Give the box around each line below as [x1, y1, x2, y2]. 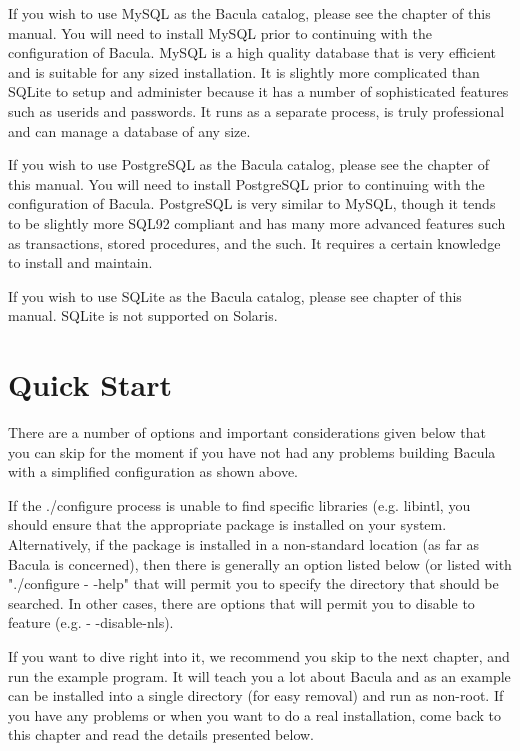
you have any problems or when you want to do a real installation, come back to [8, 704, 501, 725]
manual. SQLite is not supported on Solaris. [8, 305, 278, 326]
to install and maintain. [8, 252, 153, 273]
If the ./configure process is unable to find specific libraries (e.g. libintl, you [8, 494, 471, 515]
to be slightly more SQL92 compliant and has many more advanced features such [8, 212, 506, 233]
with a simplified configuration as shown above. [8, 461, 299, 482]
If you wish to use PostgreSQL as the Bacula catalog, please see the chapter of [8, 154, 489, 175]
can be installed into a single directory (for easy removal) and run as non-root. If [8, 685, 504, 706]
